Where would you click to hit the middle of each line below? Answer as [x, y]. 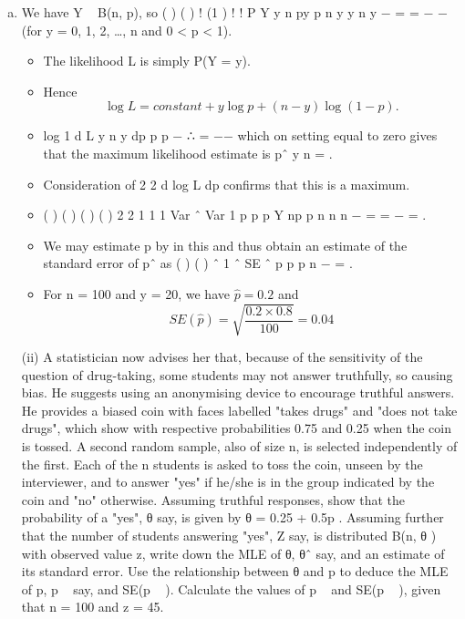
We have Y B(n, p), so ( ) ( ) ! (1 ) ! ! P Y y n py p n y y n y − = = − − [234, 12]
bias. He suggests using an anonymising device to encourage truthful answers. [238, 392]
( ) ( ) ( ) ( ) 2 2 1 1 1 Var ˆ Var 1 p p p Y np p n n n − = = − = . [235, 215]
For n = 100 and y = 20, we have [136, 293]
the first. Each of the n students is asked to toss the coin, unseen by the [222, 464]
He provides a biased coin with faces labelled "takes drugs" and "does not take [239, 410]
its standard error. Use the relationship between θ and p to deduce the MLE [235, 571]
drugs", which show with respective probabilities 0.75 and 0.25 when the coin [236, 428]
